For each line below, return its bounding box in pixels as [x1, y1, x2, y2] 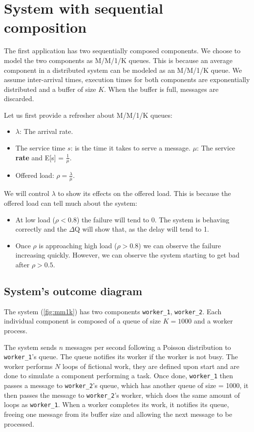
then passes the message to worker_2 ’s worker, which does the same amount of [4, 389, 240, 400]
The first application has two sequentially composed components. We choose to [4, 45, 241, 56]
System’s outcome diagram [4, 283, 143, 298]
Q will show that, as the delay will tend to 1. [74, 224, 209, 234]
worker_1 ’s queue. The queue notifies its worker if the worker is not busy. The [4, 351, 238, 362]
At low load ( [15, 214, 56, 224]
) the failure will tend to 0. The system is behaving [76, 214, 230, 224]
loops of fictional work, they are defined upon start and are [62, 361, 239, 371]
